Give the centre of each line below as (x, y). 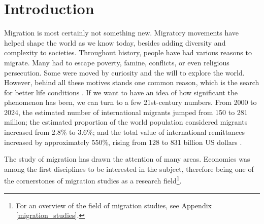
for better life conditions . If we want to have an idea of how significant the (121, 92)
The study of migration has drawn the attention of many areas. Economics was (127, 159)
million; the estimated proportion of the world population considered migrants (126, 122)
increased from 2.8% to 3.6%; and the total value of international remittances (124, 132)
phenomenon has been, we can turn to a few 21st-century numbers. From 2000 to (130, 102)
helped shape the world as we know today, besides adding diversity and (115, 42)
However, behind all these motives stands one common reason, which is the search (132, 82)
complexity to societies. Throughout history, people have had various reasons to (128, 52)
